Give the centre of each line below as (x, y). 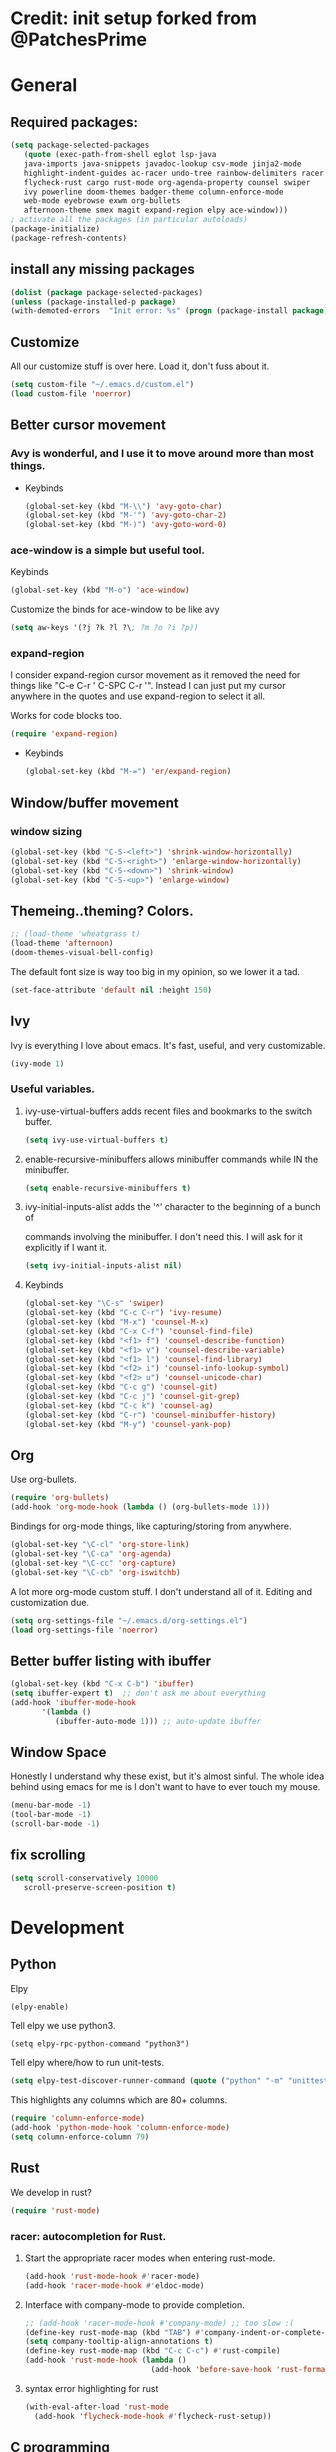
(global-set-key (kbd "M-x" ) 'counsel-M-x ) (117, 1322)
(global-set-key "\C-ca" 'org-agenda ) (91, 1554)
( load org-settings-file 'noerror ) (84, 1630)
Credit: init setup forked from (134, 18)
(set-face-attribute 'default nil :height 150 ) (111, 990)
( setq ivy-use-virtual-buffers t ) (96, 1140)
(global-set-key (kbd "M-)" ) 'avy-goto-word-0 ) (125, 525)
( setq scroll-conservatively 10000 (84, 1878)
